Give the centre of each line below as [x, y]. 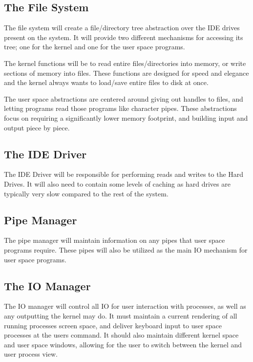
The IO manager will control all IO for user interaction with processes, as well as [125, 306]
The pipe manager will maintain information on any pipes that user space [115, 240]
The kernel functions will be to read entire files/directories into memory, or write [125, 63]
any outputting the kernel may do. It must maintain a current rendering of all [121, 315]
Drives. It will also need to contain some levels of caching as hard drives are [117, 183]
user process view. [31, 354]
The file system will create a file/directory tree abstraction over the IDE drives [122, 28]
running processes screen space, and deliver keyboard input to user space [113, 325]
